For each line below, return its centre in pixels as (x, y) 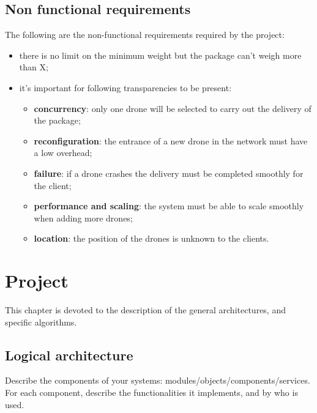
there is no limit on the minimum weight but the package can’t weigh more (160, 55)
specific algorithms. (41, 322)
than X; (34, 67)
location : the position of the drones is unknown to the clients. (151, 238)
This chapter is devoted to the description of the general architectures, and (145, 310)
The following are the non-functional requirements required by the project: (145, 35)
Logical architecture (69, 355)
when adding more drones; (83, 218)
